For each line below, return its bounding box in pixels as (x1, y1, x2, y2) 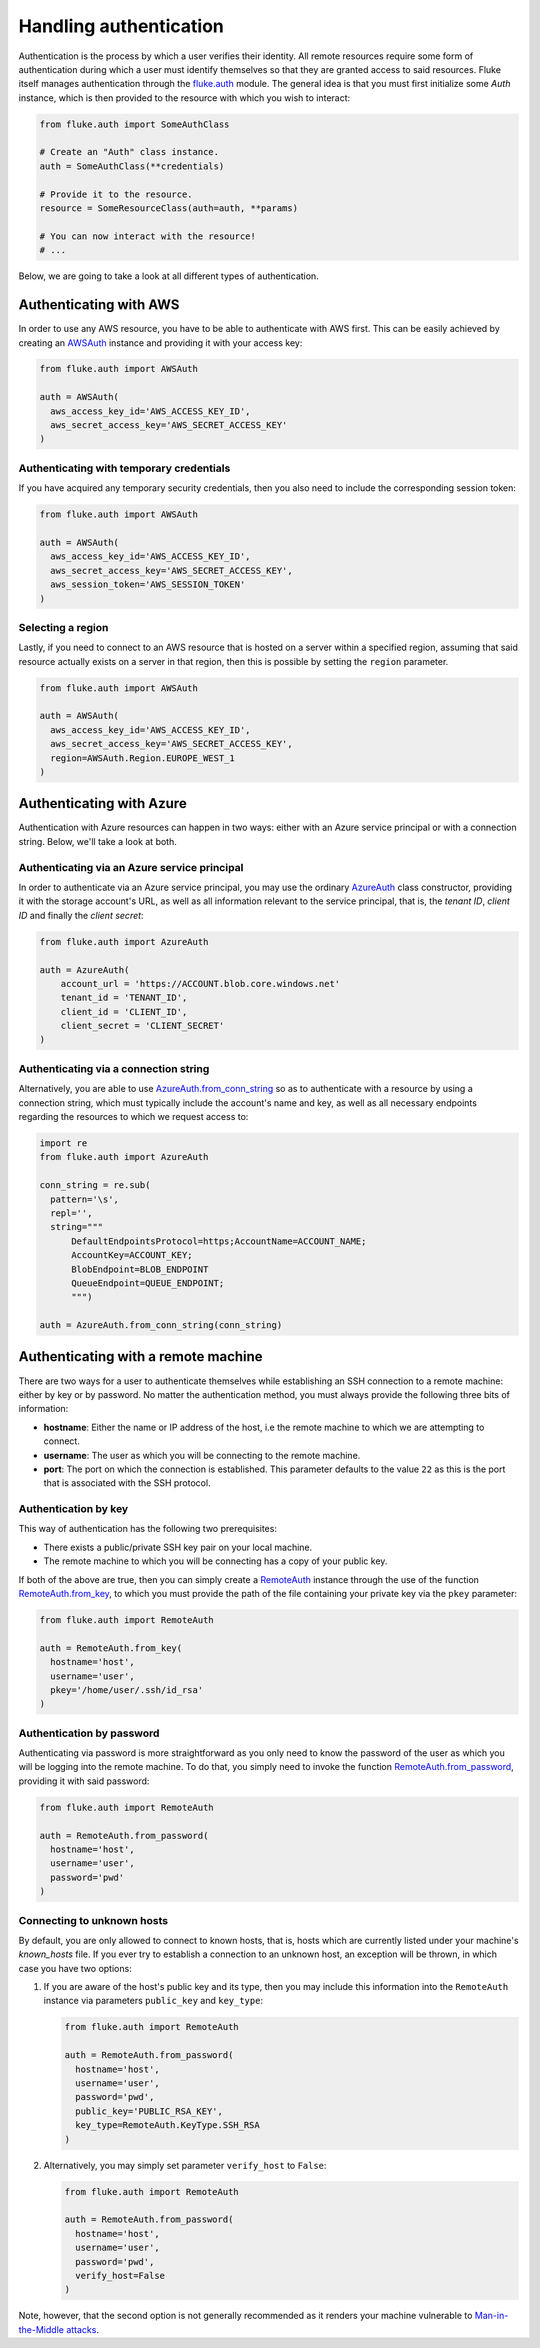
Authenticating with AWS (18, 296, 180, 314)
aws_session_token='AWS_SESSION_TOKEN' (50, 579, 246, 590)
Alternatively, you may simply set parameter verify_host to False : (43, 2159, 327, 2171)
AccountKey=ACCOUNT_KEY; (71, 1250, 194, 1261)
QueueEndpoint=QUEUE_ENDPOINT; (71, 1277, 225, 1289)
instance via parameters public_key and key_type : (43, 1995, 264, 2007)
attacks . (66, 2323, 100, 2335)
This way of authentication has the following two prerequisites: (18, 1523, 277, 1535)
